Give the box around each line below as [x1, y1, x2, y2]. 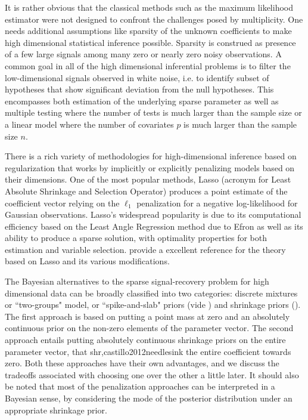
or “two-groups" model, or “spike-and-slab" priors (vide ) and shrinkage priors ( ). [5, 298, 301, 311]
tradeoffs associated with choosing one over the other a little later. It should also [5, 368, 299, 381]
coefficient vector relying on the [5, 196, 120, 209]
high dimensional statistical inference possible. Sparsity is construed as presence [5, 36, 296, 48]
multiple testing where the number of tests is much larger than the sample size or [5, 106, 302, 119]
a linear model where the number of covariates [5, 118, 174, 130]
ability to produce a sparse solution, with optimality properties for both [5, 231, 267, 244]
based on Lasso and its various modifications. [5, 255, 170, 267]
